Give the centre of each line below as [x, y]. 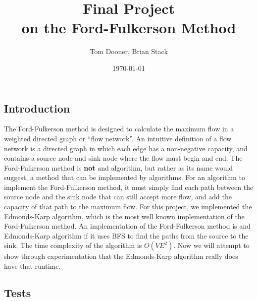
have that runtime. [32, 266]
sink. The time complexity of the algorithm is [73, 245]
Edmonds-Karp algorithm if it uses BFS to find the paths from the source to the [126, 235]
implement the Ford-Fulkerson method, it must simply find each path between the [129, 187]
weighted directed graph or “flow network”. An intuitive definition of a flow [118, 138]
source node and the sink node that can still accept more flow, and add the [118, 197]
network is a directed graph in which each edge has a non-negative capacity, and [126, 148]
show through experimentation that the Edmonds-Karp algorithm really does [121, 256]
